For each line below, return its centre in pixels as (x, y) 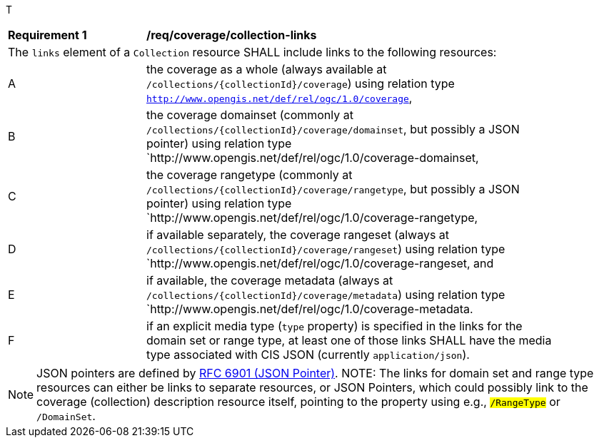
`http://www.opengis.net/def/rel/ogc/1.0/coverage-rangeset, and (320, 263)
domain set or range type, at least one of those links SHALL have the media (349, 340)
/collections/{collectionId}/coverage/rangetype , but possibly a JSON (333, 189)
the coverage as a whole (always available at (267, 69)
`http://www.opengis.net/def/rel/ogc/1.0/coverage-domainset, (313, 158)
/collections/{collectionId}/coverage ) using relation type (301, 83)
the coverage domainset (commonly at (250, 115)
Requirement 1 (47, 35)
